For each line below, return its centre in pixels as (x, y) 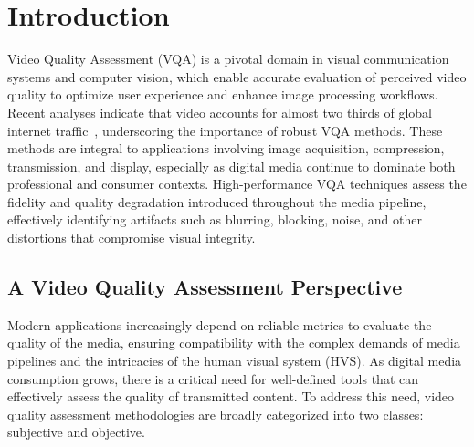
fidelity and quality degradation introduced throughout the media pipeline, (217, 201)
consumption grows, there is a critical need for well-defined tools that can (213, 378)
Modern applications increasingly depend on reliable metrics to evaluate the (220, 324)
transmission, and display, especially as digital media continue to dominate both (232, 166)
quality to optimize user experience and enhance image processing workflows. (223, 94)
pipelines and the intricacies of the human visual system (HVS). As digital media (235, 361)
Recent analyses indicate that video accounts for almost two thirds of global (220, 112)
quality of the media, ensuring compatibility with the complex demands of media (234, 343)
